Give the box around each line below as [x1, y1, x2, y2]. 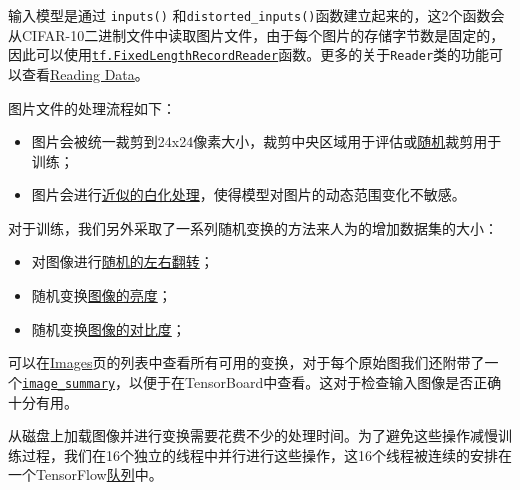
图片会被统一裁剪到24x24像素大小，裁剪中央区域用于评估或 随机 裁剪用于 [31, 131, 502, 152]
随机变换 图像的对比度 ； [31, 318, 186, 339]
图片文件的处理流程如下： [8, 97, 176, 118]
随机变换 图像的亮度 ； [31, 285, 172, 306]
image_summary [22, 376, 116, 391]
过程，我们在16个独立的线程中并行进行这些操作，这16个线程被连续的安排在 [21, 444, 512, 465]
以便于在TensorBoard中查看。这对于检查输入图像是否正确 [129, 371, 502, 392]
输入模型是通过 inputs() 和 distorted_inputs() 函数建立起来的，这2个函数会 [8, 5, 505, 25]
